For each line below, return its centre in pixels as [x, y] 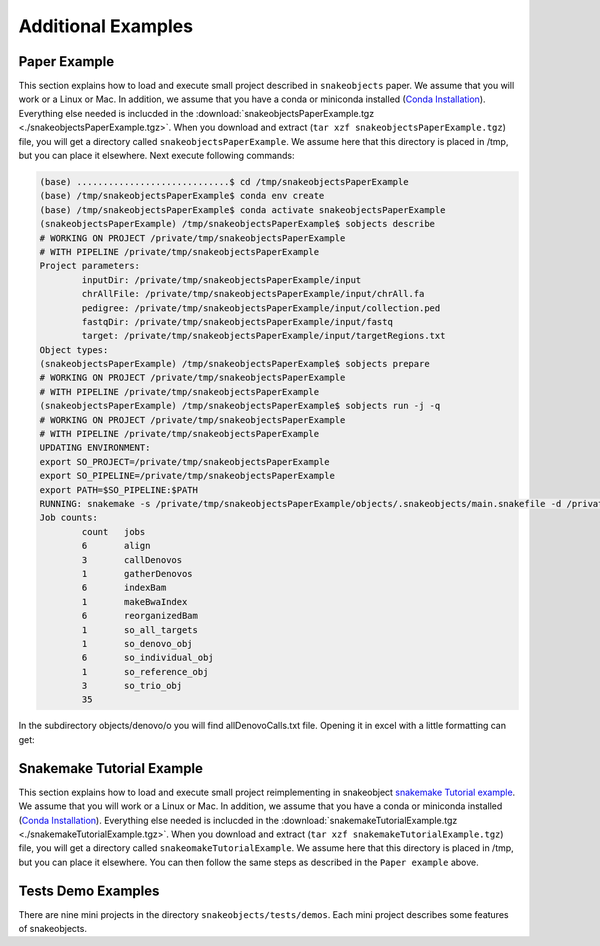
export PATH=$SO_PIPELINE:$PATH [119, 489]
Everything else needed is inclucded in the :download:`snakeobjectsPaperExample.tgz [196, 113]
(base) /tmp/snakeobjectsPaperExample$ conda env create [182, 196]
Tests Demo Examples [89, 890]
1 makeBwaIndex [134, 601]
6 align [116, 546]
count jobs [113, 531]
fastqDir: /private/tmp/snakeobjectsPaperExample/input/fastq [237, 321]
